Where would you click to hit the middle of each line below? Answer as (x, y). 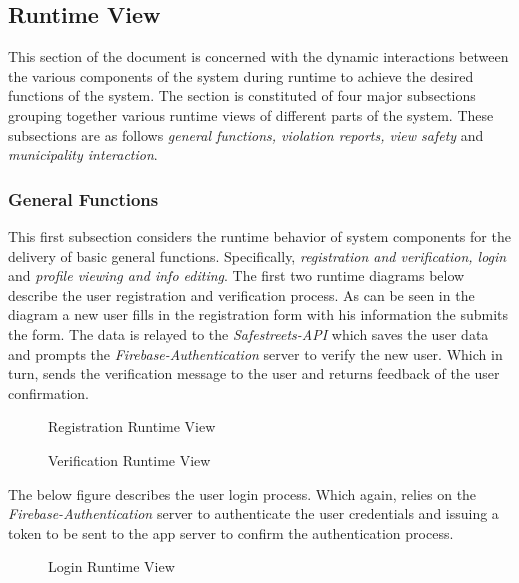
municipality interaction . (83, 154)
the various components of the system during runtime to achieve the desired (241, 75)
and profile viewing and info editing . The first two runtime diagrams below (236, 275)
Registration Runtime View (132, 426)
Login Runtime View (111, 566)
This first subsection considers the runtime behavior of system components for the (259, 235)
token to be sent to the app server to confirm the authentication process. (231, 532)
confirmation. (48, 392)
